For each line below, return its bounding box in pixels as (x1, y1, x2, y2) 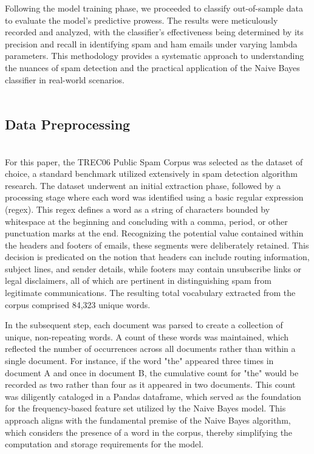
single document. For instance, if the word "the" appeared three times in (5, 354, 274, 367)
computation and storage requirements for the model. (5, 438, 203, 450)
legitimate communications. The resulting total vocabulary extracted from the (5, 286, 296, 299)
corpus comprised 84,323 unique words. (5, 298, 151, 311)
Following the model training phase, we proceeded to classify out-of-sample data (5, 2, 303, 14)
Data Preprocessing (5, 115, 131, 134)
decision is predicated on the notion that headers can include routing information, (5, 250, 310, 263)
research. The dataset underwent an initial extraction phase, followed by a (5, 179, 281, 191)
